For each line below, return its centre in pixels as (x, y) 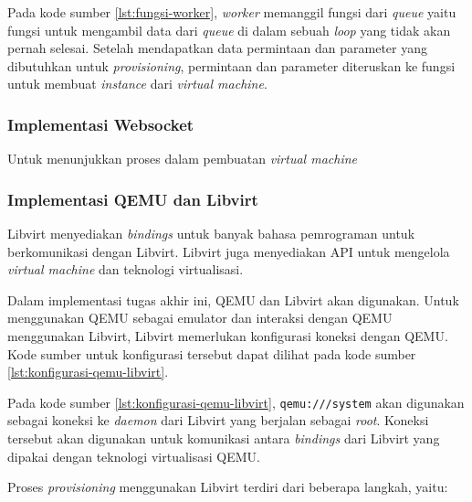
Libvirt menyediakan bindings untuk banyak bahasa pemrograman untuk (211, 233)
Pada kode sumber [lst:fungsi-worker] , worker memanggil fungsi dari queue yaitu (232, 12)
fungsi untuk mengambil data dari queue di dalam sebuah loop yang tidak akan (229, 30)
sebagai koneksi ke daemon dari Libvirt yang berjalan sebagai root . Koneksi (218, 420)
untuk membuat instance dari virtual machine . (137, 84)
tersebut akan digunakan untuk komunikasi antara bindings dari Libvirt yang (224, 438)
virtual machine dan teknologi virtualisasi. (126, 269)
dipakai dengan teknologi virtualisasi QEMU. (134, 456)
